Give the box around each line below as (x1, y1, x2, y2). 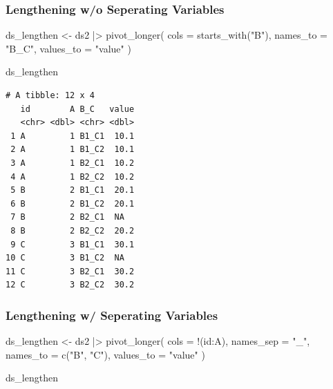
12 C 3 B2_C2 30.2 (6, 280, 135, 290)
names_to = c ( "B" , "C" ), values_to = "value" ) (6, 347, 205, 361)
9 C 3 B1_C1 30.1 (10, 239, 135, 249)
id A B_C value (20, 104, 135, 114)
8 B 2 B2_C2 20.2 (10, 225, 135, 236)
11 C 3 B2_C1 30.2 (6, 266, 135, 276)
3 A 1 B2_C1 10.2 (10, 158, 135, 168)
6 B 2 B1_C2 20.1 (10, 198, 135, 209)
